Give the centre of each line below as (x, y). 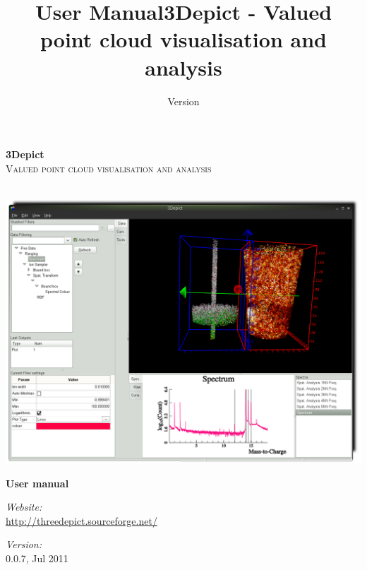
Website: (24, 507)
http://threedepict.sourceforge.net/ (82, 520)
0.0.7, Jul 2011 (37, 558)
